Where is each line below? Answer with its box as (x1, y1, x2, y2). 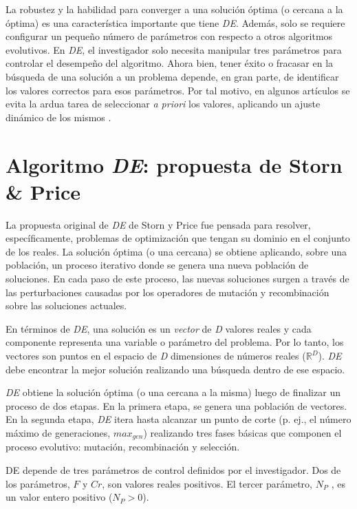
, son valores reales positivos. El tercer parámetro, (102, 476, 312, 490)
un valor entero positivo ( (6, 490, 113, 504)
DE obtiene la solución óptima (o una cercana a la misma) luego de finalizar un (6, 385, 340, 399)
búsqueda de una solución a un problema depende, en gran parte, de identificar (6, 69, 339, 83)
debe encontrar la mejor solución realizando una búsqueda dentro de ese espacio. (6, 362, 345, 376)
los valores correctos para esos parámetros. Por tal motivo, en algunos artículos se (6, 83, 350, 97)
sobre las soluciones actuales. (6, 298, 127, 313)
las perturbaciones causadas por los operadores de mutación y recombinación (6, 284, 329, 299)
